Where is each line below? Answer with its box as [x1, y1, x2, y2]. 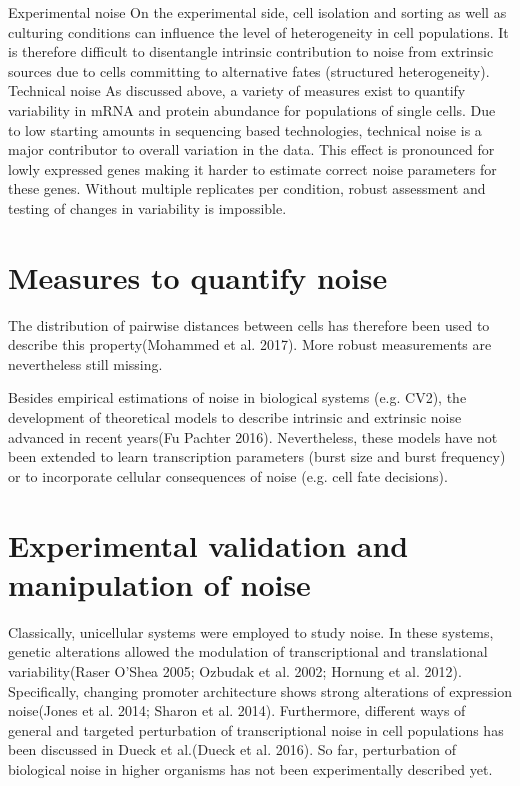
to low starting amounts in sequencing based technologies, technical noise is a [8, 119, 482, 140]
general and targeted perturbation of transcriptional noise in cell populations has [8, 719, 504, 740]
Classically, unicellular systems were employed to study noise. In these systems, [8, 621, 494, 642]
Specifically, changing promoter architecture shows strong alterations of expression [8, 680, 512, 701]
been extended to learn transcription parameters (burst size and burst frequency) [8, 446, 506, 467]
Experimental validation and [8, 524, 409, 565]
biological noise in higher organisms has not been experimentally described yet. [8, 758, 493, 779]
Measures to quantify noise [8, 256, 388, 297]
